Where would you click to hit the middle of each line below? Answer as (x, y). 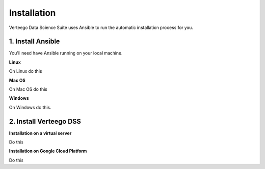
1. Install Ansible (35, 42)
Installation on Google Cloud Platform (48, 151)
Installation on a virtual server (40, 133)
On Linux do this (26, 71)
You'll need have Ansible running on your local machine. (66, 53)
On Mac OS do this (28, 89)
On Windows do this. (30, 107)
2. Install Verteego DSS (45, 121)
